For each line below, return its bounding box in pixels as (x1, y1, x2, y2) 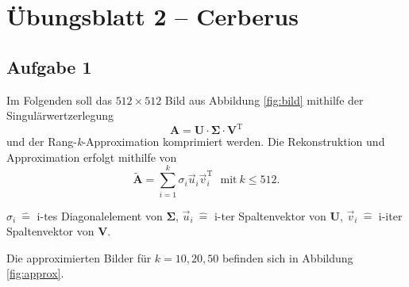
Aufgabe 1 (6, 54, 92, 78)
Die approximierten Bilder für (6, 249, 152, 266)
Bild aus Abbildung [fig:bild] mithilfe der (164, 91, 364, 108)
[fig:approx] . (6, 265, 64, 281)
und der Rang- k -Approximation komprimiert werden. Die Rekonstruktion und (6, 133, 385, 150)
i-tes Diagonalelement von (37, 207, 163, 224)
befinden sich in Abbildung (222, 249, 353, 266)
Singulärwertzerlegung (6, 107, 114, 124)
